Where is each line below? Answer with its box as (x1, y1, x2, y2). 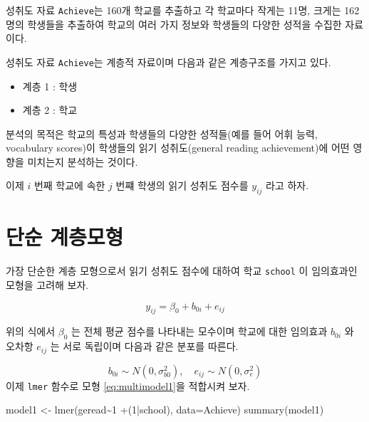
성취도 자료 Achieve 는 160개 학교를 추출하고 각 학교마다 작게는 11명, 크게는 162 (6, 3, 360, 17)
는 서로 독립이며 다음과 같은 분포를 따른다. (50, 339, 239, 354)
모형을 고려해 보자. (6, 278, 89, 292)
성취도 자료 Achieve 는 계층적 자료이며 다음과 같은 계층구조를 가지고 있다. (6, 54, 331, 69)
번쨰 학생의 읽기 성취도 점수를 (115, 178, 249, 193)
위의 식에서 (6, 324, 56, 339)
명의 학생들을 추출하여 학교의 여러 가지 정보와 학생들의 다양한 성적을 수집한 (6, 16, 342, 31)
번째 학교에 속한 (33, 178, 105, 193)
